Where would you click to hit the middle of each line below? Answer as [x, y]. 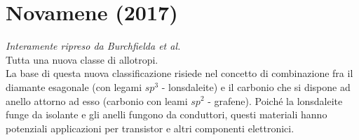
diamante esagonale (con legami [74, 86]
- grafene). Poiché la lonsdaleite [275, 100]
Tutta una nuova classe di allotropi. [82, 59]
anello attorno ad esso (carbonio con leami [97, 100]
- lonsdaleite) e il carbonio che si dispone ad [256, 86]
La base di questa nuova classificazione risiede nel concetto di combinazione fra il [179, 73]
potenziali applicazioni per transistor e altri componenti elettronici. [150, 128]
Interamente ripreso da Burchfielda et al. [93, 46]
